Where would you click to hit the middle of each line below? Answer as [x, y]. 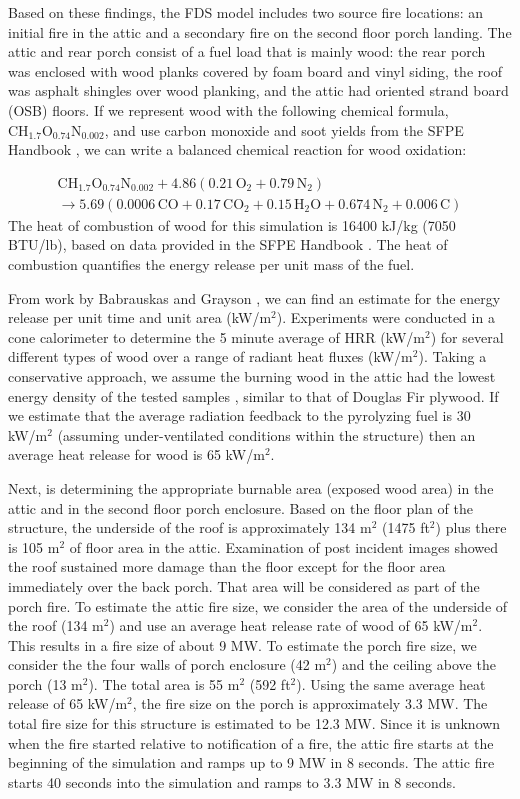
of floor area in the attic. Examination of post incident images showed [284, 546]
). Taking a [452, 356]
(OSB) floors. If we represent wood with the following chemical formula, [228, 109]
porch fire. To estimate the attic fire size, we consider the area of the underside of [258, 605]
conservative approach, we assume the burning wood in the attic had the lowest [252, 375]
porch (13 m [45, 683]
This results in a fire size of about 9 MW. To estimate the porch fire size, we [242, 644]
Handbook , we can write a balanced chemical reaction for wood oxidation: [237, 149]
